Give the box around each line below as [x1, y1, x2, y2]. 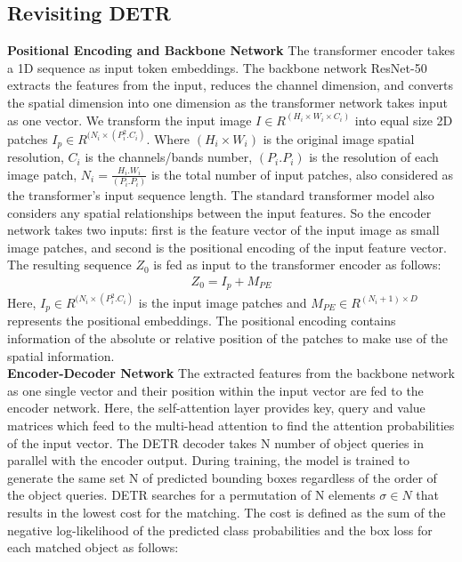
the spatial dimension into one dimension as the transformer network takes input [7, 92, 448, 111]
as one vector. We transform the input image [7, 110, 252, 129]
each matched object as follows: [7, 538, 179, 557]
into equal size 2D [354, 110, 453, 129]
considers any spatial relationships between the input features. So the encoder [7, 203, 432, 221]
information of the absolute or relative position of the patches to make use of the [7, 329, 449, 348]
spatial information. [7, 346, 115, 365]
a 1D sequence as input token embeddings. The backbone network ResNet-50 [7, 58, 427, 76]
